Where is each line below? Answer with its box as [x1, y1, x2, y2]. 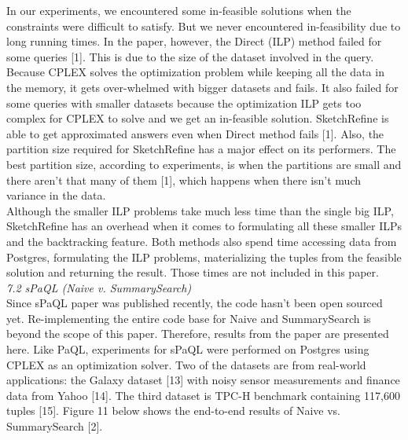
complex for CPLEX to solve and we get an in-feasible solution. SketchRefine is [6, 110, 389, 126]
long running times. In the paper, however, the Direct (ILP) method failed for [6, 33, 382, 49]
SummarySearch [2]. [6, 418, 103, 434]
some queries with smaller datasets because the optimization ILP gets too [6, 94, 362, 111]
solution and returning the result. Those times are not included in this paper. [6, 264, 379, 280]
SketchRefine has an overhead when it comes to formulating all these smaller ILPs [6, 218, 402, 234]
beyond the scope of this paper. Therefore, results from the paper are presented [6, 325, 389, 342]
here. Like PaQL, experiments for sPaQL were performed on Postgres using [6, 341, 369, 357]
